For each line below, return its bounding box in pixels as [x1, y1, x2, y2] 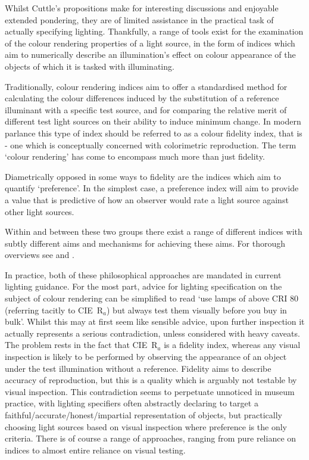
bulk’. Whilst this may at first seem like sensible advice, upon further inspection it [5, 315, 305, 328]
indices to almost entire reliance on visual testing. [5, 443, 186, 456]
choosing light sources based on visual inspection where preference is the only [5, 420, 287, 433]
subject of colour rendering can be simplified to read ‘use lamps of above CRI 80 [5, 292, 298, 304]
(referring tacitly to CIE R [5, 303, 104, 316]
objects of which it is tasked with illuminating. [5, 60, 174, 72]
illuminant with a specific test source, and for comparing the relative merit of [5, 103, 287, 116]
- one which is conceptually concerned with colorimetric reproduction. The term [5, 138, 296, 151]
